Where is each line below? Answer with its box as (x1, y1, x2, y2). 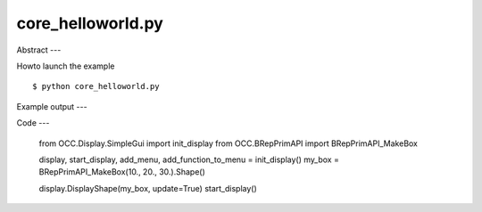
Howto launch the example (16, 61, 115, 71)
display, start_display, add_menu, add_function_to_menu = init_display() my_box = (38, 154, 339, 165)
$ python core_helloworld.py (32, 81, 160, 92)
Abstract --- (16, 45, 62, 55)
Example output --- (16, 101, 88, 111)
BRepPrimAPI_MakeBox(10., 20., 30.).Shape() (38, 167, 205, 177)
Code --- (16, 118, 50, 128)
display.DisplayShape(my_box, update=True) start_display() (38, 183, 258, 193)
